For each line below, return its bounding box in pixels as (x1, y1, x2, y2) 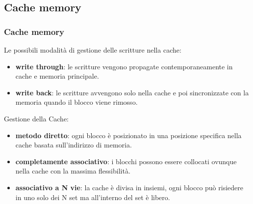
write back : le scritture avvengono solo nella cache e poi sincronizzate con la (15, 87, 249, 97)
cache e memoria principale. (15, 71, 99, 81)
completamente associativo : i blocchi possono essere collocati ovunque (15, 156, 237, 166)
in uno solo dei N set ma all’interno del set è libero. (15, 192, 170, 202)
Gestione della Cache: (4, 113, 69, 123)
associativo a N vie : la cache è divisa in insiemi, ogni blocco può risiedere (15, 182, 243, 192)
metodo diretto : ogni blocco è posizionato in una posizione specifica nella (15, 130, 242, 140)
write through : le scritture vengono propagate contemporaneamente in (15, 61, 233, 71)
